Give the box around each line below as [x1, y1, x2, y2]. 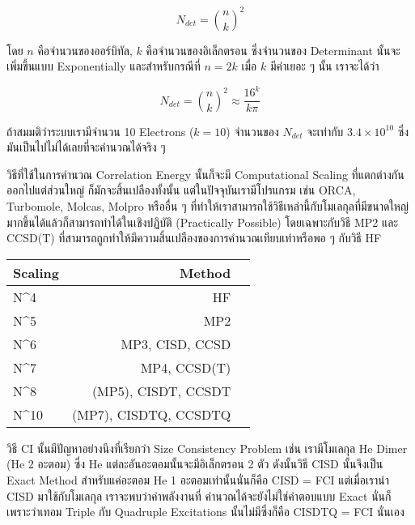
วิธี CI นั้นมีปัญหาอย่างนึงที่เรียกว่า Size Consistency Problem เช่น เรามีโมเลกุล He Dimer [6, 439, 408, 456]
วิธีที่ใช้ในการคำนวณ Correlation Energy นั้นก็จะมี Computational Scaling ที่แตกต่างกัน [6, 165, 404, 182]
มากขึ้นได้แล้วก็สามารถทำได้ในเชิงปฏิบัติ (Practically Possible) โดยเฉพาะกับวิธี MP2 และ [6, 213, 399, 230]
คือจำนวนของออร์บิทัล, [37, 41, 133, 58]
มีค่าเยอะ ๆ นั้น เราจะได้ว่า [269, 58, 379, 75]
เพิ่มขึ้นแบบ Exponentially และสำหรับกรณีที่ [6, 58, 201, 75]
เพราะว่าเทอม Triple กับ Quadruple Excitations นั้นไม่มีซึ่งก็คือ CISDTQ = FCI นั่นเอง [6, 503, 404, 520]
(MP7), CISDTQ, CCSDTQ [71, 404, 231, 424]
